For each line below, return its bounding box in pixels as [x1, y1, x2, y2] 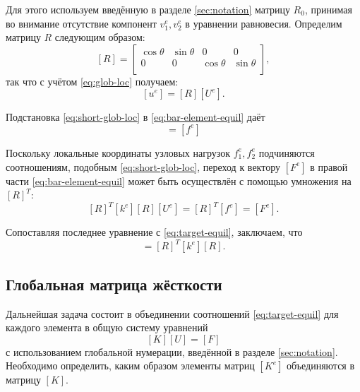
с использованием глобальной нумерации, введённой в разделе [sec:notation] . [6, 344, 338, 359]
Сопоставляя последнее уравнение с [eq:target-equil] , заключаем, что [6, 225, 303, 239]
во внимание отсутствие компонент [6, 16, 157, 30]
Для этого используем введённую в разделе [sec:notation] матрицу [6, 2, 290, 16]
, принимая [304, 2, 352, 16]
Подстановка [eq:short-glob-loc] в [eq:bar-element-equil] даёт [6, 109, 265, 124]
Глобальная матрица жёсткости [6, 273, 222, 295]
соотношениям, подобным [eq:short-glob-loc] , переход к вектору [6, 159, 280, 174]
